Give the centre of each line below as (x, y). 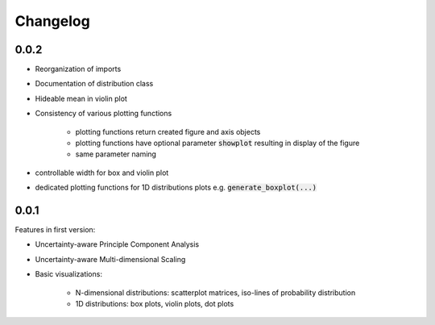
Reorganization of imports (78, 69)
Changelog (52, 21)
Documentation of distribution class (94, 84)
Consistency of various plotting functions (104, 114)
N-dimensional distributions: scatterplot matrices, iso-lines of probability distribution (215, 292)
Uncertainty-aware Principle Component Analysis (117, 244)
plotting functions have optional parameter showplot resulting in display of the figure (217, 143)
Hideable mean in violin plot (81, 98)
